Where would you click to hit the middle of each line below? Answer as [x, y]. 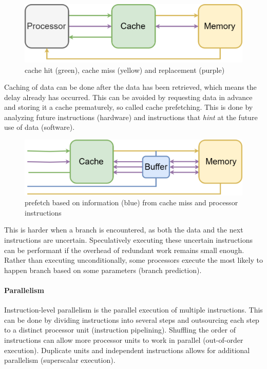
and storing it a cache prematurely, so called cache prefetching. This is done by [129, 107]
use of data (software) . [40, 127]
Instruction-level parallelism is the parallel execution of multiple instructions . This [133, 310]
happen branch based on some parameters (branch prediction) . [103, 270]
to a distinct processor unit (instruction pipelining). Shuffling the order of [120, 330]
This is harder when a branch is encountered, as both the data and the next [124, 230]
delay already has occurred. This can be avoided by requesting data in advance [128, 97]
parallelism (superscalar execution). [60, 360]
